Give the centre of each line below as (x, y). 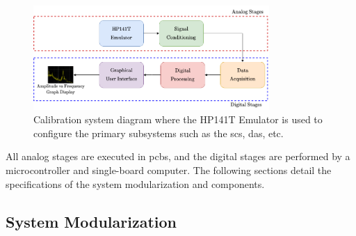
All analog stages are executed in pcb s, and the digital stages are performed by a (178, 156)
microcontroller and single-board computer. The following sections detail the (169, 170)
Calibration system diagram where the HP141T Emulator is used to (178, 119)
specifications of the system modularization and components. (135, 183)
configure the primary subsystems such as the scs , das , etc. (159, 133)
